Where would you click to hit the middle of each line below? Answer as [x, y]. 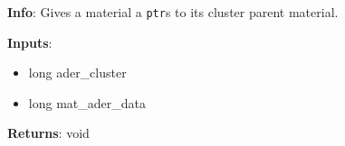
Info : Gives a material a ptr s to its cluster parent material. [173, 12]
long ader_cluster [77, 73]
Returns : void [48, 133]
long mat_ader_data [87, 102]
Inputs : [30, 42]
